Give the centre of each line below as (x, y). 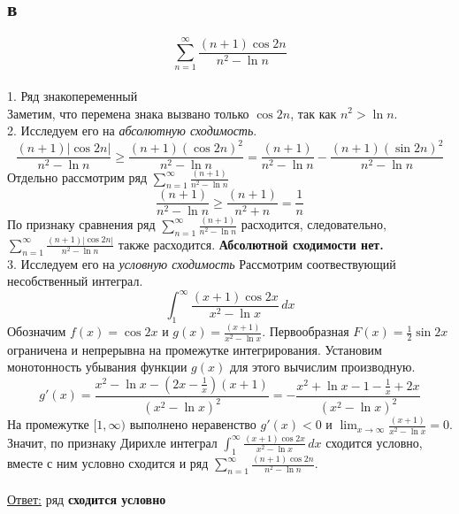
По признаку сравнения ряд (81, 224)
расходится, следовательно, (314, 224)
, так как (314, 113)
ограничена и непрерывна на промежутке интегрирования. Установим (195, 349)
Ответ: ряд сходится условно (87, 499)
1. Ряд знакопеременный (73, 95)
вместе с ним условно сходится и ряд (108, 463)
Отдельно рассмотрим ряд (77, 177)
